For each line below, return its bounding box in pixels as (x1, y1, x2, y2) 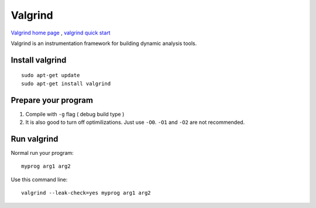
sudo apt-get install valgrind (21, 80, 111, 87)
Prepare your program (11, 95, 94, 105)
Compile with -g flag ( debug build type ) (25, 110, 125, 117)
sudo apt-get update (21, 72, 80, 79)
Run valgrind (11, 134, 59, 144)
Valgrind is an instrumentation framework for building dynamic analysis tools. (11, 40, 197, 47)
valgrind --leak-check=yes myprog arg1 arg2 (21, 190, 152, 196)
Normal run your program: (11, 149, 74, 156)
